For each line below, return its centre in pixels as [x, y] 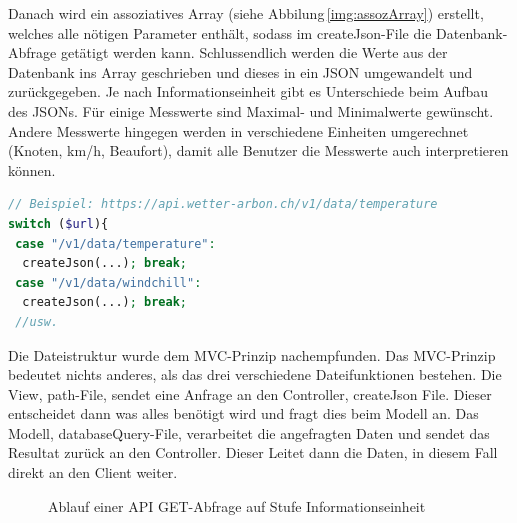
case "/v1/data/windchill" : [108, 282]
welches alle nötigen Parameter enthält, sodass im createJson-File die [220, 32]
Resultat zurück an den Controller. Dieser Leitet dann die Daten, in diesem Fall [253, 452]
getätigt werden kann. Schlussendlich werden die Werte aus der [254, 52]
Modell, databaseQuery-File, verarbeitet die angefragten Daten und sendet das [249, 432]
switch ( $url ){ [58, 223]
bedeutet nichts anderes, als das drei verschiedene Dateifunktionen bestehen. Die [255, 374]
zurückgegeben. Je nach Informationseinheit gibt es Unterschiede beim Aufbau [248, 91]
